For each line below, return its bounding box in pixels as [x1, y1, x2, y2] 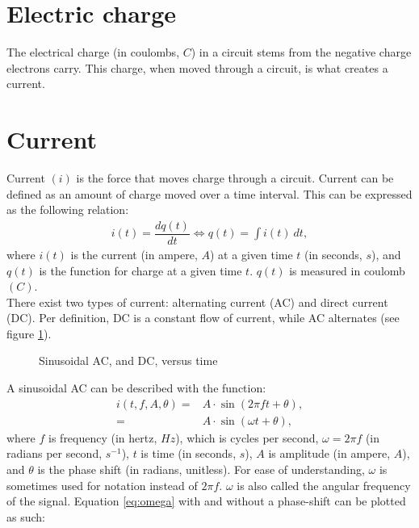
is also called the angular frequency [237, 476, 411, 493]
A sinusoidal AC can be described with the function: [6, 379, 266, 396]
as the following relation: [6, 201, 129, 218]
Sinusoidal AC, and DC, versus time [39, 352, 218, 369]
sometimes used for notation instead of [6, 476, 198, 493]
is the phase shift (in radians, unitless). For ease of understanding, [37, 460, 365, 477]
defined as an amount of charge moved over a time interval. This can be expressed [6, 185, 413, 202]
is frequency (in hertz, [48, 429, 157, 446]
